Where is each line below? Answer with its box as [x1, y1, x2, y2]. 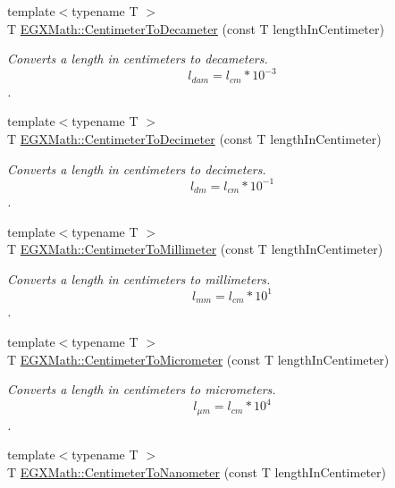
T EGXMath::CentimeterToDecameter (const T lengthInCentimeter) [7, 19, 384, 38]
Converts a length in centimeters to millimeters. [7, 269, 271, 288]
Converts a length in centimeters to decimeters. [7, 159, 266, 178]
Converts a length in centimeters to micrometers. [7, 380, 276, 399]
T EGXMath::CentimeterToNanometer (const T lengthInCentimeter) [7, 462, 386, 481]
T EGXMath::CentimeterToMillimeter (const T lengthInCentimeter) [7, 240, 383, 258]
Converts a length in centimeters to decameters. [7, 49, 268, 68]
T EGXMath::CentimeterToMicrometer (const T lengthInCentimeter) [7, 349, 390, 368]
